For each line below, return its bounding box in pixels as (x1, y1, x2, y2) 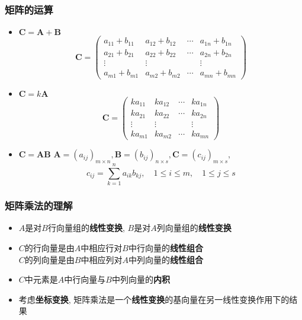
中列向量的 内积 (111, 273, 170, 286)
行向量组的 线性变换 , (47, 221, 125, 234)
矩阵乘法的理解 (5, 198, 73, 213)
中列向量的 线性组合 (128, 253, 203, 265)
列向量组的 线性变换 (156, 221, 232, 234)
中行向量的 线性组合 (128, 242, 203, 254)
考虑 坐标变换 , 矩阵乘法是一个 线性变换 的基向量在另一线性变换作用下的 (18, 293, 290, 305)
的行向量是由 (24, 242, 75, 254)
